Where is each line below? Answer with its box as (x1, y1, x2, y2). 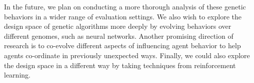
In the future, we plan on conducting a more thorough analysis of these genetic (4, 1, 246, 11)
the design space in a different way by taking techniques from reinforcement (4, 60, 236, 70)
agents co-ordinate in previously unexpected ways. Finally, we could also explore (4, 50, 250, 60)
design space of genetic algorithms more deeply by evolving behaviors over (4, 21, 231, 31)
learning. (4, 70, 30, 80)
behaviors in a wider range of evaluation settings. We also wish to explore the (4, 11, 241, 21)
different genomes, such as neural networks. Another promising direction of (4, 30, 233, 41)
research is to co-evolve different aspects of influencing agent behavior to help (4, 40, 241, 51)
